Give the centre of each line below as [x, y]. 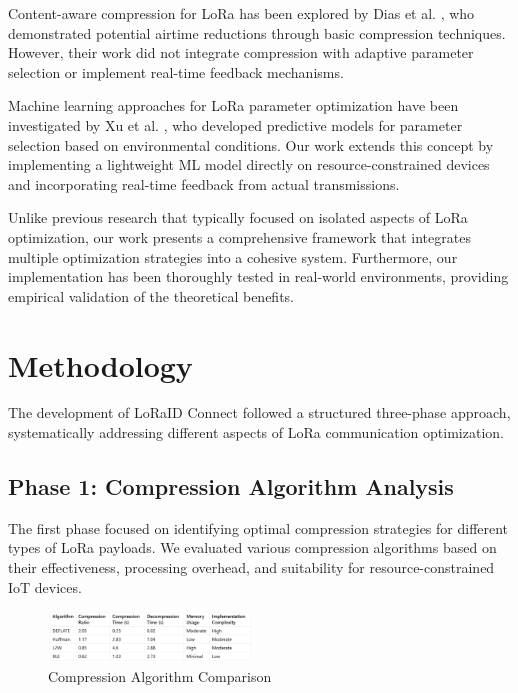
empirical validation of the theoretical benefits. [151, 295]
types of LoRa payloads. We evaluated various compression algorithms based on [252, 547]
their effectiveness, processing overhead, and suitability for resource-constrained [251, 567]
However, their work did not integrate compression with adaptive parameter [241, 52]
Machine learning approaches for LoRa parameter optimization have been [233, 105]
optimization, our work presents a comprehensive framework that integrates [239, 236]
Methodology [100, 364]
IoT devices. [45, 586]
